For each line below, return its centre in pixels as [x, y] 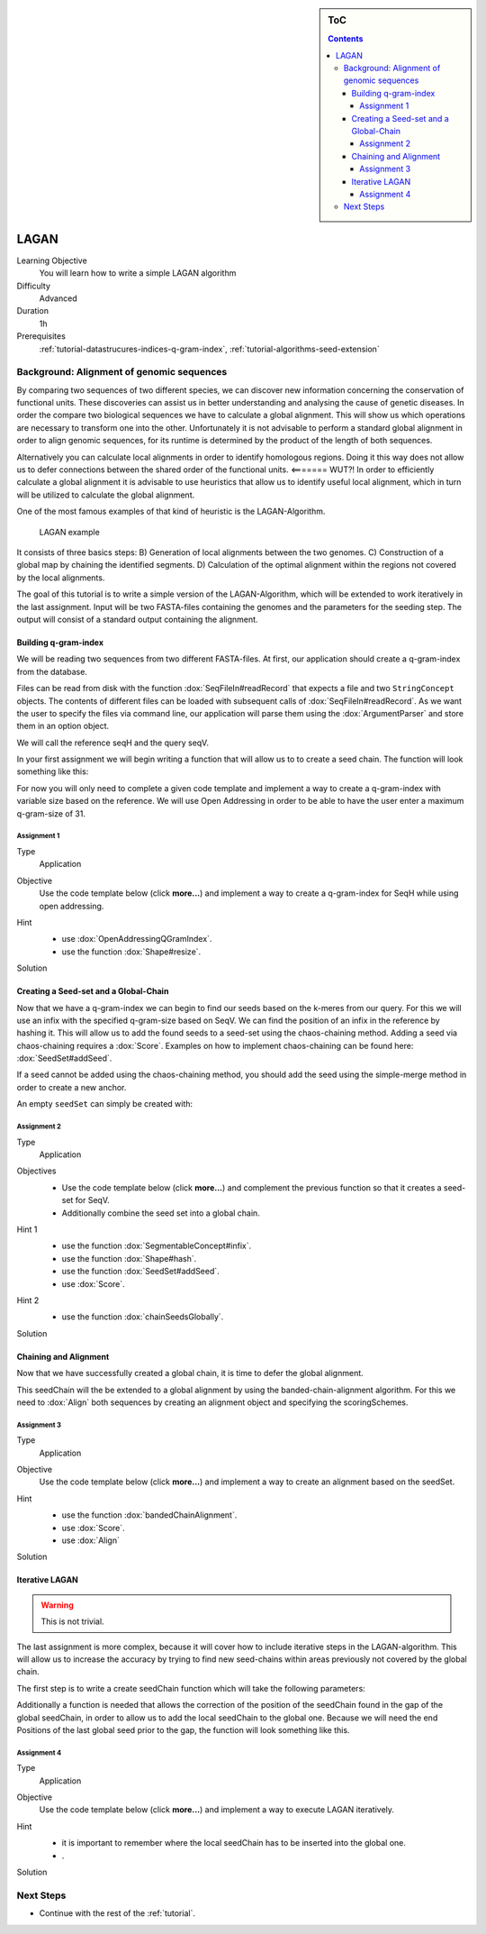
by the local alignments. [61, 578]
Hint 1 [27, 1229]
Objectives [36, 1171]
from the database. [52, 671]
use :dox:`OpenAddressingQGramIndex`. [137, 939]
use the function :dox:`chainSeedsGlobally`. [143, 1317]
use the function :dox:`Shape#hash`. [129, 1258]
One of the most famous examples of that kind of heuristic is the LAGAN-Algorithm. [171, 511]
